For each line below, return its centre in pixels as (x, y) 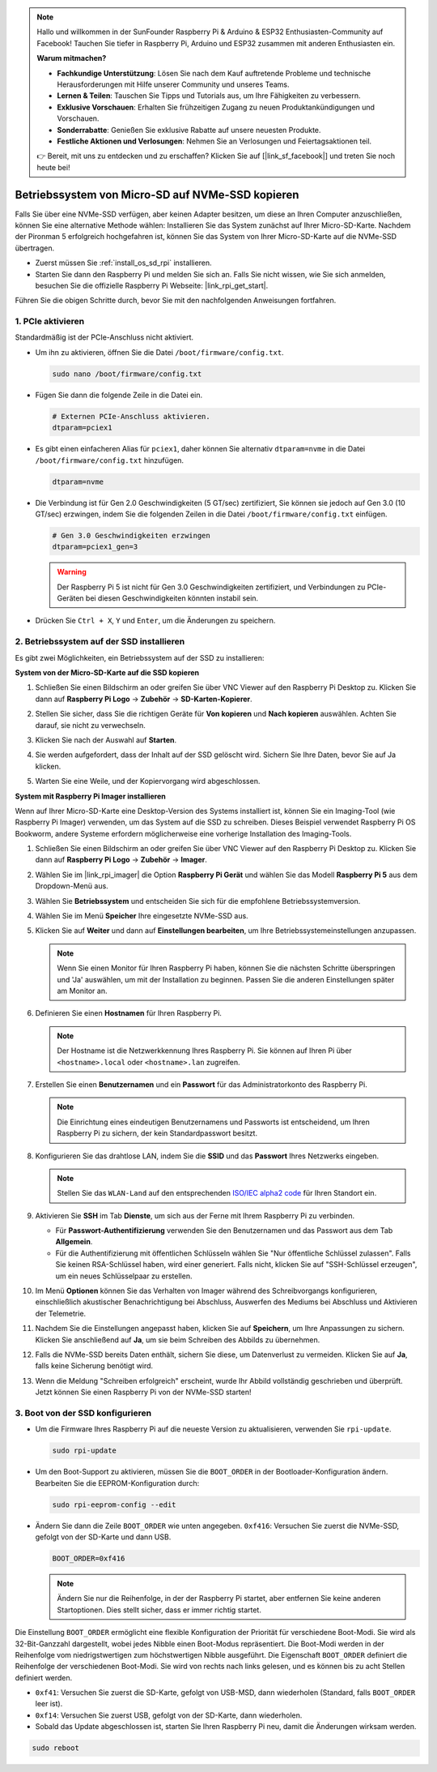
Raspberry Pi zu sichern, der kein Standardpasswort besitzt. (157, 1133)
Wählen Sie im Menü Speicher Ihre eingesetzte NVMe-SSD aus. (142, 916)
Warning (72, 572)
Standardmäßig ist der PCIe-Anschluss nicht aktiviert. (104, 337)
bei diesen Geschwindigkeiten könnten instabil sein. (172, 598)
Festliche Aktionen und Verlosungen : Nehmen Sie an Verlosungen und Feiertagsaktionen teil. (214, 141)
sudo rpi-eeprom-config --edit (115, 1504)
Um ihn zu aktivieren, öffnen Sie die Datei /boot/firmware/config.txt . (159, 352)
